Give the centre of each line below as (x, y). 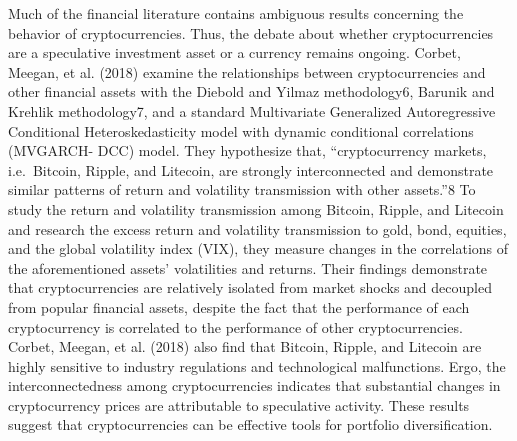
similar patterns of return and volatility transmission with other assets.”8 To (242, 189)
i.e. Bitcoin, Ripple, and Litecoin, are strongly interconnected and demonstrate (251, 169)
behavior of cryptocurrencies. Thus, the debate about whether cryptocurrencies (251, 32)
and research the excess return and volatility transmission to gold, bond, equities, (257, 228)
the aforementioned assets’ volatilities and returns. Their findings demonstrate (248, 267)
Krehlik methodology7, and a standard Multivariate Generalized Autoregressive (252, 110)
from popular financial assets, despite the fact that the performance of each (239, 306)
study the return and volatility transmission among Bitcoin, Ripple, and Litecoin (256, 208)
